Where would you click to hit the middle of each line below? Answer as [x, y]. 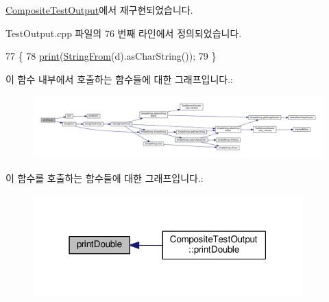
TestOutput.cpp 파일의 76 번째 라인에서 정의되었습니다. [124, 33]
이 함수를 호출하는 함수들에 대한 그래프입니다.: [105, 177]
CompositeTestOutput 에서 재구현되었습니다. [99, 10]
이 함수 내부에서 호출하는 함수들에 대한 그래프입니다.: [119, 79]
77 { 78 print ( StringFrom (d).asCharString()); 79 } [111, 56]
